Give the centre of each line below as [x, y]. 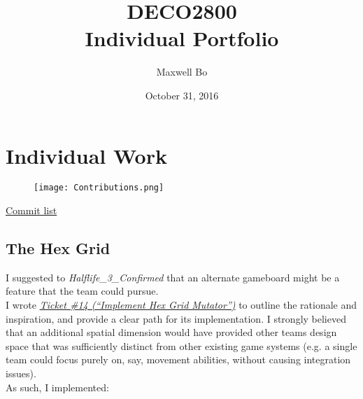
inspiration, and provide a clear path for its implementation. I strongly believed [176, 318]
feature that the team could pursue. [82, 291]
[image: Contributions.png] [99, 188]
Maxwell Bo [182, 72]
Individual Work [86, 155]
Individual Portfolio [182, 38]
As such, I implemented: [57, 387]
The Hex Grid [58, 248]
